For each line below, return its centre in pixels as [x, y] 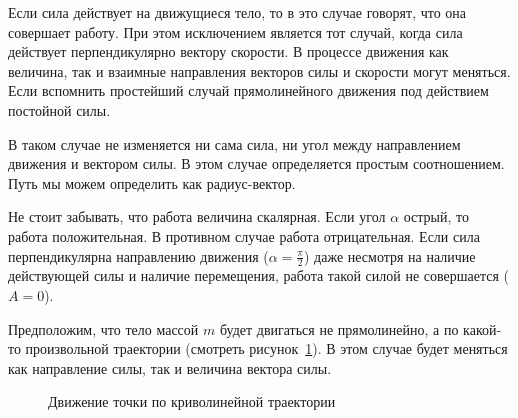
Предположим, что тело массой [103, 328]
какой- [482, 328]
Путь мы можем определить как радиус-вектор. [152, 182]
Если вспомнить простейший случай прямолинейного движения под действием [248, 90]
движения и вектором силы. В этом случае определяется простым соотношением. [256, 163]
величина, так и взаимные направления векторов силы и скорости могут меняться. [259, 70]
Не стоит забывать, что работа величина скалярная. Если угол [197, 216]
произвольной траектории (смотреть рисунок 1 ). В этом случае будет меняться [266, 348]
